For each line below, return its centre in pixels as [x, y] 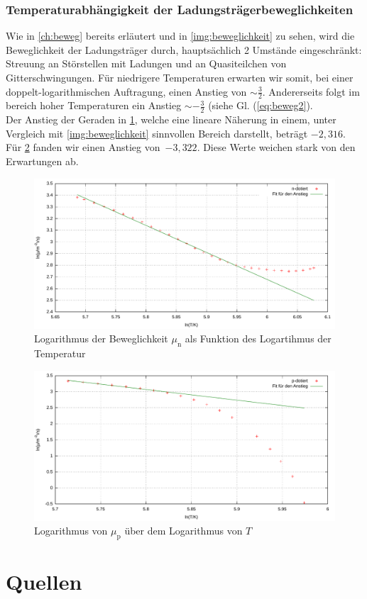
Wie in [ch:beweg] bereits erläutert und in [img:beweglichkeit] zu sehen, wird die [180, 36]
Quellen [44, 582]
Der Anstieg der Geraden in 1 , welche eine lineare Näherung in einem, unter [171, 119]
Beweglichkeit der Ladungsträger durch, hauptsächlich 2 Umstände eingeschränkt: [184, 49]
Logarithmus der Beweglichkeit [101, 338]
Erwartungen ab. [42, 161]
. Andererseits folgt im [311, 91]
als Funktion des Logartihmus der [258, 338]
